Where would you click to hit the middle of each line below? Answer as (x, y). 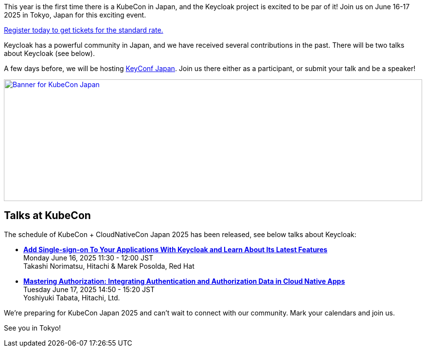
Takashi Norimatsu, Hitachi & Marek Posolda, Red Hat (109, 266)
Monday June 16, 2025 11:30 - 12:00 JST (89, 258)
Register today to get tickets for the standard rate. (84, 30)
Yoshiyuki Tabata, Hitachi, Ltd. (72, 297)
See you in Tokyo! (33, 328)
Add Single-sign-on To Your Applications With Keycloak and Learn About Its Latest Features (176, 249)
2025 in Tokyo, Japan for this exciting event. (75, 15)
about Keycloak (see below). (49, 53)
